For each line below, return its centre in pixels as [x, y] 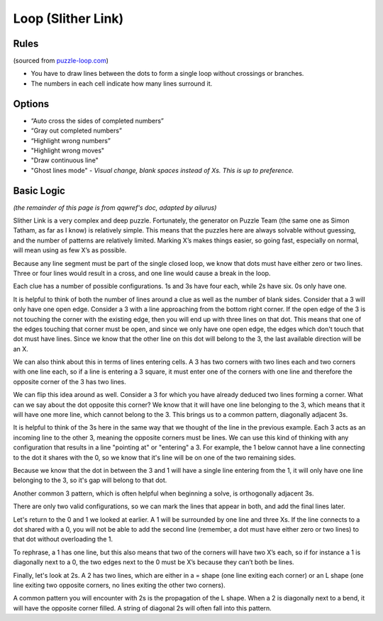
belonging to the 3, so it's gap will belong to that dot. [90, 480]
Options [31, 104]
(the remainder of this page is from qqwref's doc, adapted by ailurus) [115, 207]
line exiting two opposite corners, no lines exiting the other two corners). [120, 585]
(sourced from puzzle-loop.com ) [61, 61]
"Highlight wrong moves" [68, 150]
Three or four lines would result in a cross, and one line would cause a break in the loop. [142, 273]
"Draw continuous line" [65, 160]
